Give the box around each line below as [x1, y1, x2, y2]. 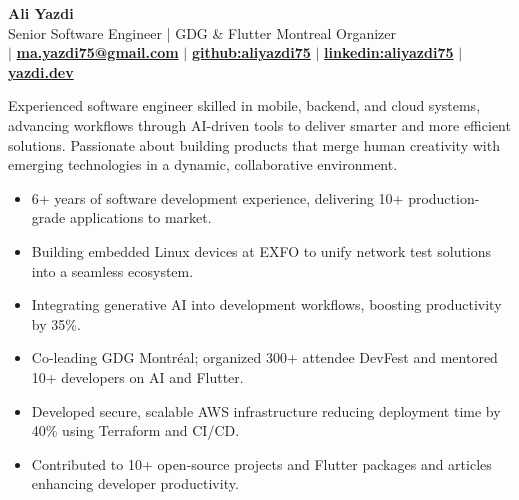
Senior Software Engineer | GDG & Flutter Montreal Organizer [8, 22, 397, 43]
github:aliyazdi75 [191, 42, 311, 63]
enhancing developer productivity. [31, 473, 239, 494]
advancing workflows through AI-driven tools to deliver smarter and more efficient [8, 114, 511, 135]
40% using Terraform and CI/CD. [31, 420, 240, 441]
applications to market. [69, 207, 212, 228]
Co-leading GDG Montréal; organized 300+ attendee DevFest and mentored [31, 347, 498, 368]
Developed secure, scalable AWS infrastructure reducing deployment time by [31, 400, 501, 421]
